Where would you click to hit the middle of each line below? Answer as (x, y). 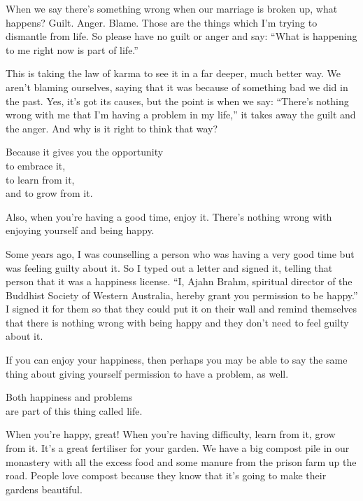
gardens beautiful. (44, 489)
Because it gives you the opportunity (85, 152)
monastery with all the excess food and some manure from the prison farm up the (181, 461)
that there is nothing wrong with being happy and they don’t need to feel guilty (177, 322)
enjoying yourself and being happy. (80, 230)
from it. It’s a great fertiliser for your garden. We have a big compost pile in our (178, 448)
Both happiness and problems (69, 397)
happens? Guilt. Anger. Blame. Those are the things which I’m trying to (162, 22)
